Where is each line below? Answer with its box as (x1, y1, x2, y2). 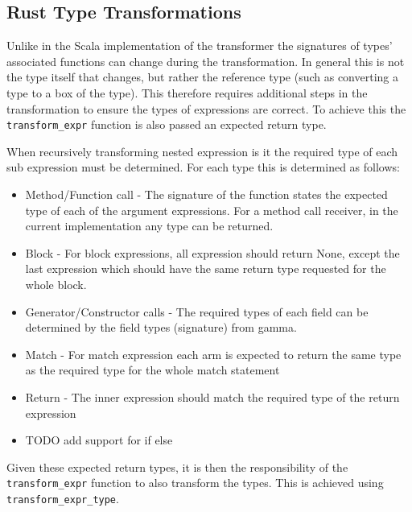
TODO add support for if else (25, 431, 173, 448)
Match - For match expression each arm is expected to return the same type (25, 345, 402, 362)
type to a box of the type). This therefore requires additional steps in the (6, 84, 368, 101)
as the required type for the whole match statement (25, 361, 280, 378)
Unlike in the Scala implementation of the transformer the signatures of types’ (6, 37, 393, 54)
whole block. (25, 275, 87, 292)
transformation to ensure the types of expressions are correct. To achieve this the (6, 100, 406, 117)
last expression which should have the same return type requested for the (25, 260, 386, 277)
